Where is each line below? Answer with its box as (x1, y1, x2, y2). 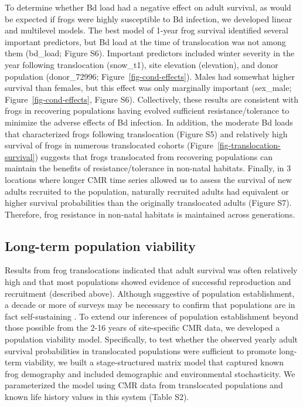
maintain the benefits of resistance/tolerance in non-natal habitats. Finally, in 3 (5, 162, 291, 174)
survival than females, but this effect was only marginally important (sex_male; (5, 82, 292, 94)
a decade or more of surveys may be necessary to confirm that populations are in (5, 299, 295, 311)
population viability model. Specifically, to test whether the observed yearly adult (5, 333, 298, 345)
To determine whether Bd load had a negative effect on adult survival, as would (5, 1, 291, 13)
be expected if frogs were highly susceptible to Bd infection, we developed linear (5, 12, 292, 25)
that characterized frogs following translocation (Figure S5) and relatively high (5, 127, 288, 140)
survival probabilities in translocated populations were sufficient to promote (5, 344, 277, 357)
